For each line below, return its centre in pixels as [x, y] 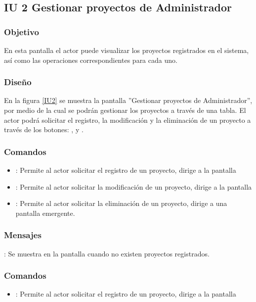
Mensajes [23, 235]
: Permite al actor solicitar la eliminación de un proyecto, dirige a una [121, 203]
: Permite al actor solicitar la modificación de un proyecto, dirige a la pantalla [134, 186]
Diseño [18, 82]
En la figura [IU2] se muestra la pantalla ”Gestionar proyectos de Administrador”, [128, 100]
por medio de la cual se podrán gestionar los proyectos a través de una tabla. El [125, 110]
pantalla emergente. [45, 213]
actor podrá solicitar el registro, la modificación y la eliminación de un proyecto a [128, 120]
